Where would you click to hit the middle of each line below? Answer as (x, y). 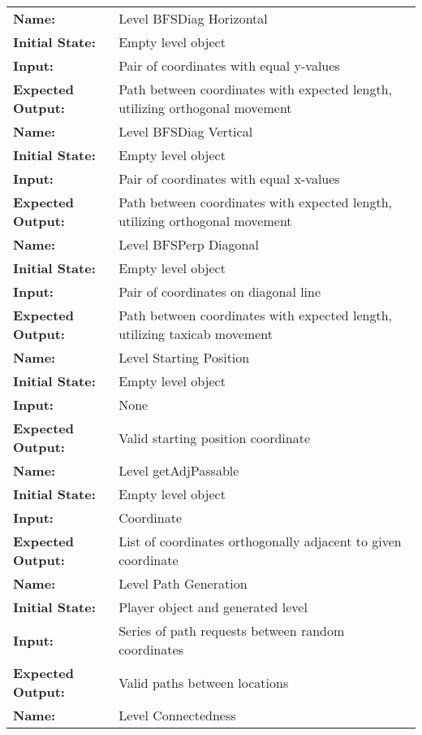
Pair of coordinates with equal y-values (229, 65)
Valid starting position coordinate (215, 437)
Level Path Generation (183, 583)
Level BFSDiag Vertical (186, 131)
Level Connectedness (177, 715)
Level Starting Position (184, 357)
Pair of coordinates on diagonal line (220, 291)
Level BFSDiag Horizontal (193, 18)
